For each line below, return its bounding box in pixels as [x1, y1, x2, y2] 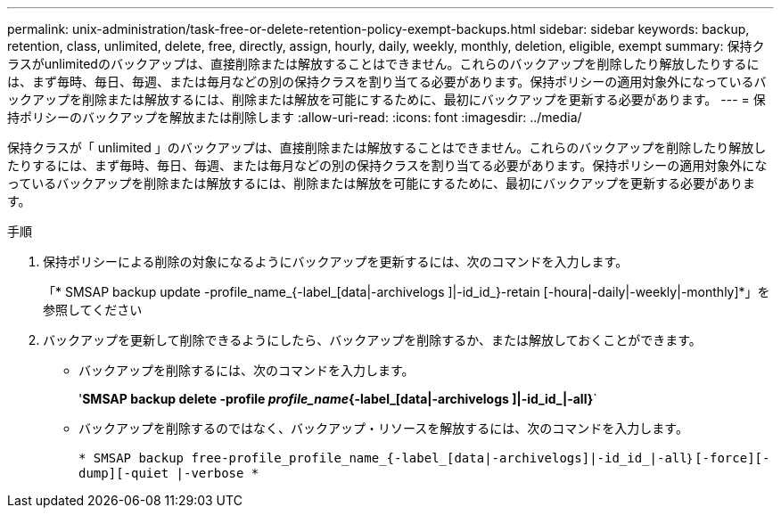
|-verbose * [176, 466, 259, 480]
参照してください [43, 302, 143, 317]
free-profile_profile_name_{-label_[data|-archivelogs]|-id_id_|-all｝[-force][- [191, 451, 770, 465]
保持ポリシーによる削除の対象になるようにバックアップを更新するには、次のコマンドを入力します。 [43, 254, 629, 269]
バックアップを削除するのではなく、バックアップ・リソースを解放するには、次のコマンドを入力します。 [78, 421, 688, 436]
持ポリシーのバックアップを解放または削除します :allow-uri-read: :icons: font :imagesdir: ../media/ [7, 110, 582, 125]
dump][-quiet [78, 466, 169, 480]
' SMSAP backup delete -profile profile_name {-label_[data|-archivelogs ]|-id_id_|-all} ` [78, 391, 597, 406]
